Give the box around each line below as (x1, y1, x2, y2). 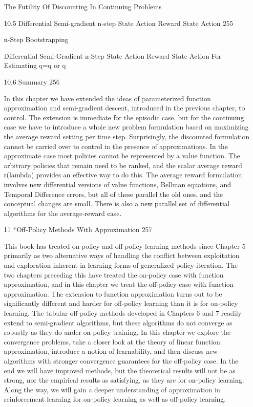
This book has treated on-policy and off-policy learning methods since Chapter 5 (4, 240, 246, 251)
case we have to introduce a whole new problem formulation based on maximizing (4, 122, 249, 132)
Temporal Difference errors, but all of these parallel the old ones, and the (4, 189, 223, 199)
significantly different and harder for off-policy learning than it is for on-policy (4, 298, 238, 308)
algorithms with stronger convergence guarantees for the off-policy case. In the (4, 356, 239, 365)
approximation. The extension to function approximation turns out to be (4, 288, 222, 299)
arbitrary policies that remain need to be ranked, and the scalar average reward (4, 160, 242, 170)
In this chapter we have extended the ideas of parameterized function (4, 93, 211, 103)
